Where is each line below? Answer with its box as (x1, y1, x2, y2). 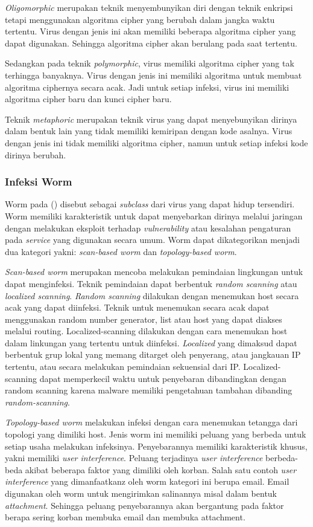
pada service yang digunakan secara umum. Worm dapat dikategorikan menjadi (5, 233, 300, 246)
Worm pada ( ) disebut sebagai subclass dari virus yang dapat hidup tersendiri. (5, 198, 295, 210)
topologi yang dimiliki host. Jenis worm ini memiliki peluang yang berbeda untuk (5, 428, 306, 441)
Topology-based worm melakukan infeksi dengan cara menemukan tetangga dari (5, 416, 298, 428)
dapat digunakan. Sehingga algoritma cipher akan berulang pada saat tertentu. (5, 36, 297, 49)
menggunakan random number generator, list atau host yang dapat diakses (5, 312, 282, 325)
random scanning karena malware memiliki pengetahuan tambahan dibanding (5, 384, 292, 396)
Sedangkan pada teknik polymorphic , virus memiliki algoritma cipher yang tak (5, 57, 294, 70)
